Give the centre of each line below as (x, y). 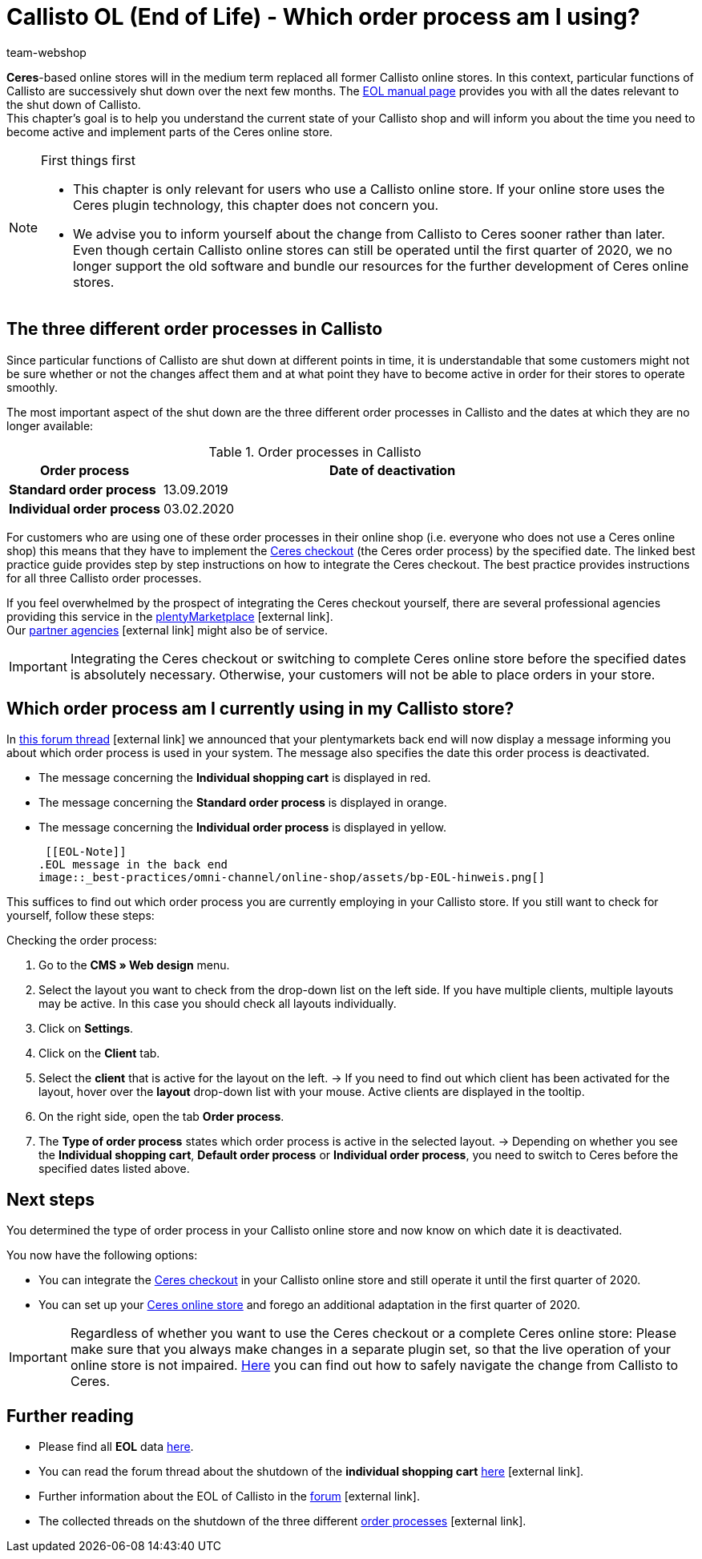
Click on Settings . (86, 1029)
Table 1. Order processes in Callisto (315, 451)
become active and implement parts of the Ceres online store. (170, 131)
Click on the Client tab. (99, 1053)
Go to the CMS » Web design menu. (134, 965)
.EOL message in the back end (133, 865)
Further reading (70, 1416)
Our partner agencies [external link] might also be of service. (167, 630)
